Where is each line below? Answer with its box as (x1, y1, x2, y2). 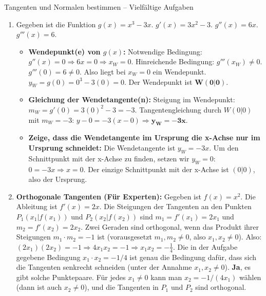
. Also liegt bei (80, 66, 126, 77)
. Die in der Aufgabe (173, 241, 238, 252)
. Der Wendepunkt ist (124, 76, 193, 87)
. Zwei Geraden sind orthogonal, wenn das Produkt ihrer (81, 221, 259, 232)
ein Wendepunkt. (153, 66, 206, 77)
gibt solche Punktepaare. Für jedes (16, 271, 126, 282)
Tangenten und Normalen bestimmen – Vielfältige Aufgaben (4, 2, 194, 12)
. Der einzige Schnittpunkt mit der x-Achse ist (83, 163, 229, 174)
